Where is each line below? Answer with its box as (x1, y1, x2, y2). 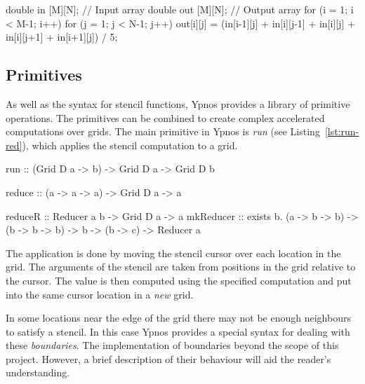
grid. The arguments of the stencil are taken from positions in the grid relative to (6, 259, 356, 274)
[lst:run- (324, 124, 359, 139)
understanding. (6, 365, 70, 380)
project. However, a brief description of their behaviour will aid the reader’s (6, 351, 331, 366)
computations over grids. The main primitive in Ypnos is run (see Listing (6, 124, 320, 139)
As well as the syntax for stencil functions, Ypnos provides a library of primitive (6, 96, 350, 111)
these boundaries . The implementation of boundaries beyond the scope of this (6, 338, 339, 352)
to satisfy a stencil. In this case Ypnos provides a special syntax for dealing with (6, 324, 350, 338)
